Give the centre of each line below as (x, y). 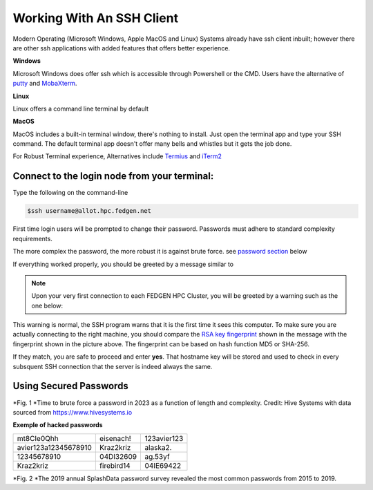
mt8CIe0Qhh (38, 438)
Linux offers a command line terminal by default (80, 109)
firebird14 (115, 465)
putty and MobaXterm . (45, 84)
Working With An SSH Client (96, 18)
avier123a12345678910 (55, 447)
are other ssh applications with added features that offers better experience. (122, 48)
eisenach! (115, 438)
